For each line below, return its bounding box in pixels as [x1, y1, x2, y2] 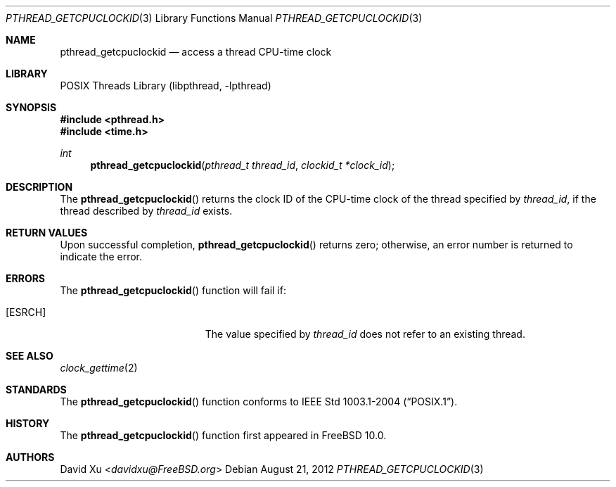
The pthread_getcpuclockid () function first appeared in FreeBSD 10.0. [60, 429, 387, 441]
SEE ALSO [6, 350, 53, 362]
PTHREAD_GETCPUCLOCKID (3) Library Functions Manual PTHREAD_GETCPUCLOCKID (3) [6, 12, 423, 24]
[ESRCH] [6, 306, 46, 318]
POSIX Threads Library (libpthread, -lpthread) [60, 80, 271, 91]
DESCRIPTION [6, 181, 73, 193]
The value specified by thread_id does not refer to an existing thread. [205, 328, 525, 340]
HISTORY [6, 417, 50, 429]
